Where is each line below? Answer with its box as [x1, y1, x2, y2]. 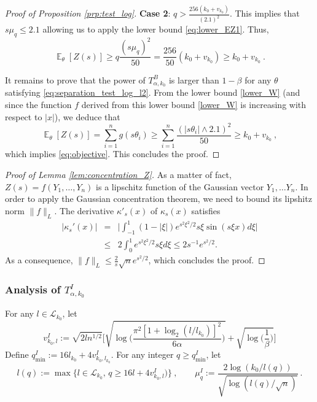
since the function [5, 98, 72, 110]
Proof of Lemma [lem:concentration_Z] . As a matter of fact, [5, 168, 232, 181]
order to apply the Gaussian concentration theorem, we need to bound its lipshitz [5, 192, 312, 205]
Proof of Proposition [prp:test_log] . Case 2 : [5, 7, 171, 20]
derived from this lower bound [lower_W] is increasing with [81, 98, 307, 110]
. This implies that [229, 7, 300, 20]
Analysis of [5, 281, 61, 296]
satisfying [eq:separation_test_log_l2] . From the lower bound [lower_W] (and [5, 86, 300, 99]
